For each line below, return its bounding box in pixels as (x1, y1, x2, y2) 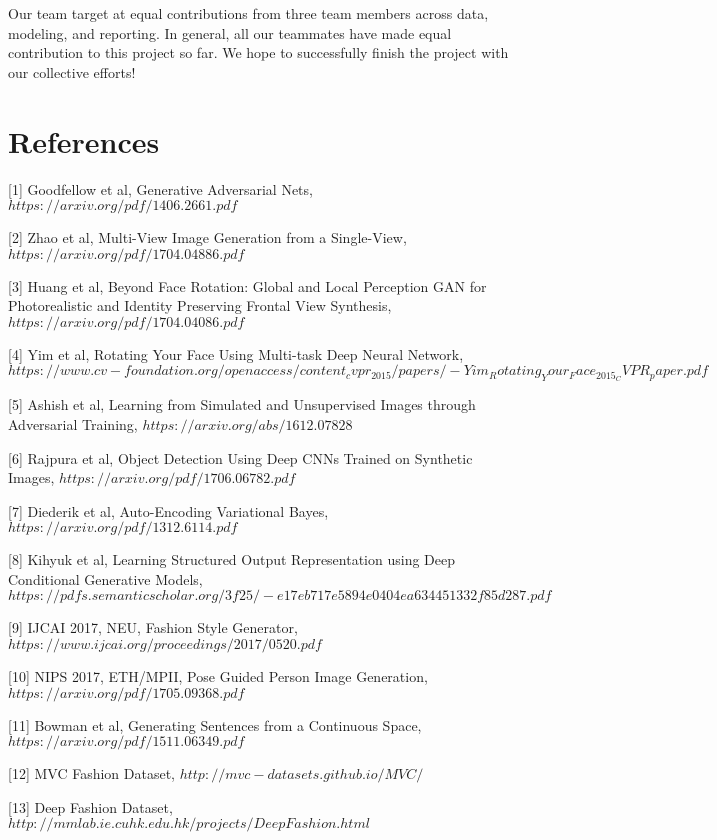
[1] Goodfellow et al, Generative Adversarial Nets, (8, 178, 313, 199)
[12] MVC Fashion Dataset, (8, 763, 175, 784)
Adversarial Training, (8, 413, 138, 434)
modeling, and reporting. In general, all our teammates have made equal (8, 22, 452, 43)
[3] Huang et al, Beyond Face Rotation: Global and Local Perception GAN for (8, 275, 487, 296)
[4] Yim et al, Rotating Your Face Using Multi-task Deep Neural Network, (8, 343, 464, 364)
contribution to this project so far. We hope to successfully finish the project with (8, 42, 509, 63)
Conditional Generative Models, (8, 568, 203, 589)
